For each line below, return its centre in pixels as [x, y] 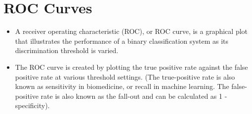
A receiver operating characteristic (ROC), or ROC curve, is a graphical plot [131, 31]
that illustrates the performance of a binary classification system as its [122, 41]
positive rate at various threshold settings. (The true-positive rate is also [125, 76]
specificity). [32, 105]
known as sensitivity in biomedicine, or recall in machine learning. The [122, 86]
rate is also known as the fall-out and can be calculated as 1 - [134, 96]
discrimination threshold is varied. [67, 50]
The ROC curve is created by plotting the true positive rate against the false [131, 67]
